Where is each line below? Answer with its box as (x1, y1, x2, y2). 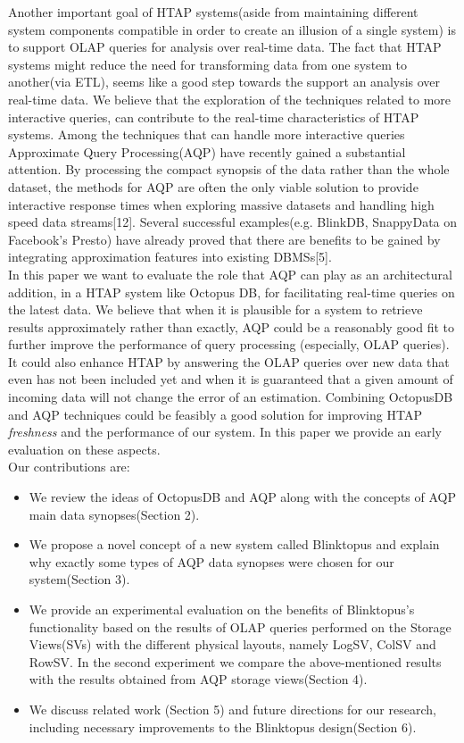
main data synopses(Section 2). (29, 505, 200, 523)
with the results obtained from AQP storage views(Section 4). (29, 670, 368, 689)
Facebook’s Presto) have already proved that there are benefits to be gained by (8, 230, 441, 248)
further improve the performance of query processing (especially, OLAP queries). (8, 335, 450, 354)
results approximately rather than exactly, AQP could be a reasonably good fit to (8, 317, 454, 336)
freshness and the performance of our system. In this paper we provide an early (8, 422, 442, 441)
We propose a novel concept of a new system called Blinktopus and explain (29, 535, 440, 554)
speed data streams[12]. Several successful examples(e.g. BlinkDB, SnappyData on (8, 213, 458, 231)
